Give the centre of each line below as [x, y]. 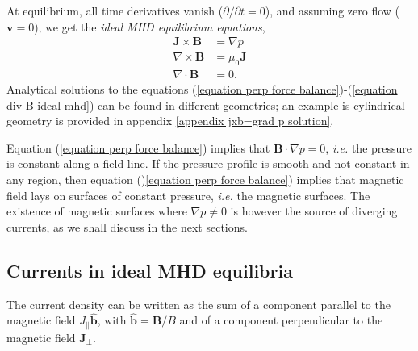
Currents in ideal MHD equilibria [150, 270]
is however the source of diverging [314, 211]
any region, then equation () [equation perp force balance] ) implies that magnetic [205, 180]
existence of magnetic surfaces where [97, 211]
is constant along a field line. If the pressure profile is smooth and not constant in [208, 163]
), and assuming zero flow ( [332, 10]
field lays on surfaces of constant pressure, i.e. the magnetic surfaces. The [188, 195]
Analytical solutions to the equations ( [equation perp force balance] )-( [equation [202, 89]
